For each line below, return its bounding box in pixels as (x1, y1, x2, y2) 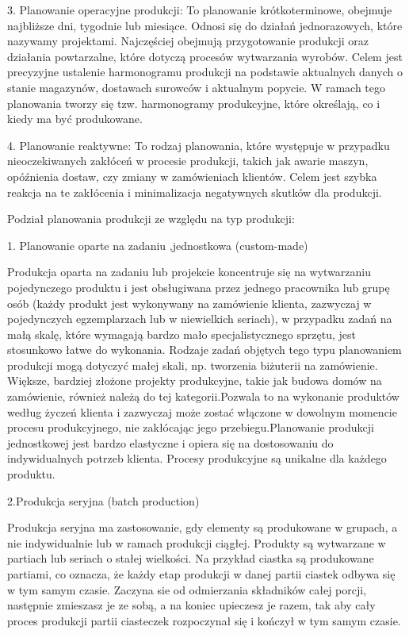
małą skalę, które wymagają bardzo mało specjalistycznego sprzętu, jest (7, 325, 356, 342)
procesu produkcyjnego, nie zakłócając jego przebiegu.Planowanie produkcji (7, 419, 374, 436)
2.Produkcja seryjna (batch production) (7, 492, 200, 509)
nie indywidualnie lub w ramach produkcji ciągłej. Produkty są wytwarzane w (7, 534, 386, 551)
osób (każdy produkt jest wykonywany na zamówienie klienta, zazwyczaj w (7, 294, 372, 311)
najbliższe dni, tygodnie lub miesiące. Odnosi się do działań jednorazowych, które (7, 17, 403, 33)
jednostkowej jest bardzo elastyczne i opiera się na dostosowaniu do (7, 434, 334, 451)
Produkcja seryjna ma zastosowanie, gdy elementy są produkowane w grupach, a (7, 519, 398, 536)
